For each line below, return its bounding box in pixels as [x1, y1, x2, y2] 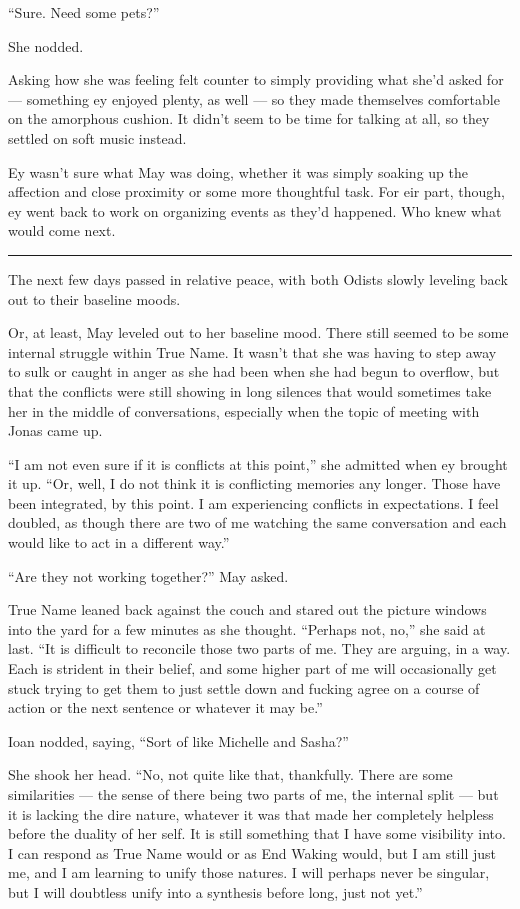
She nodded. [8, 35, 84, 56]
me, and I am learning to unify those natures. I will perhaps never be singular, [8, 862, 490, 883]
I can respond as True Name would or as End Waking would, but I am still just [8, 842, 496, 863]
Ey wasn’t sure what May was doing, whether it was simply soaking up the [8, 161, 468, 182]
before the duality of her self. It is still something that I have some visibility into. [8, 823, 506, 844]
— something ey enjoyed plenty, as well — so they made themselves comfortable [8, 88, 500, 109]
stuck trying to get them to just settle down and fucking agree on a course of [8, 677, 480, 698]
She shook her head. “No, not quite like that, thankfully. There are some [8, 764, 453, 785]
